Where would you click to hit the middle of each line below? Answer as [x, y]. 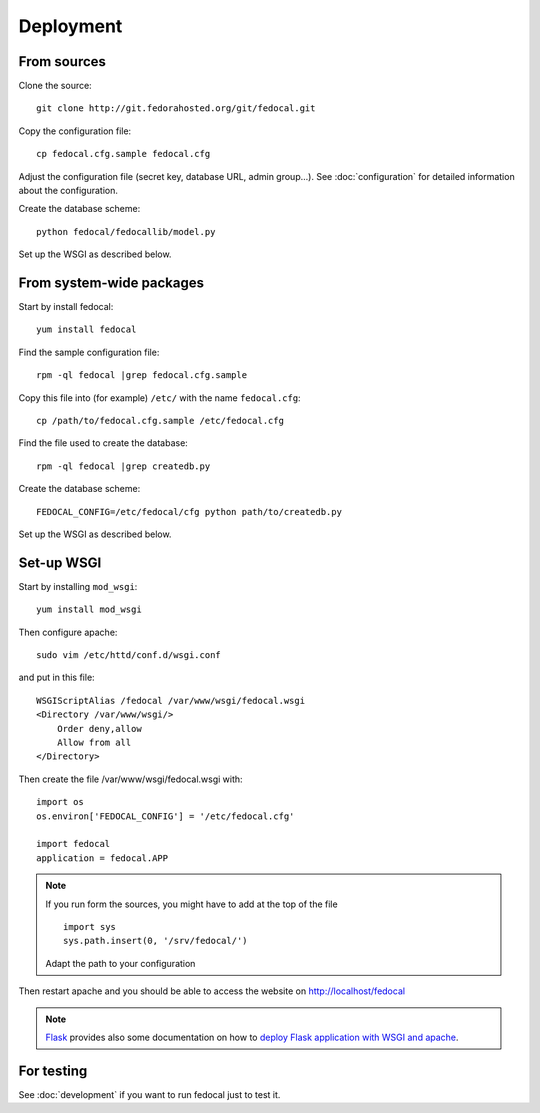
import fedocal [73, 844]
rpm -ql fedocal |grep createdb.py [123, 466]
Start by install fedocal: [66, 307]
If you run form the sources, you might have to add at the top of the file [192, 904]
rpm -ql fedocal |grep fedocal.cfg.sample [142, 375]
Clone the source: [55, 86]
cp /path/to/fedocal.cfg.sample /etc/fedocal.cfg [160, 421]
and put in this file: [56, 677]
